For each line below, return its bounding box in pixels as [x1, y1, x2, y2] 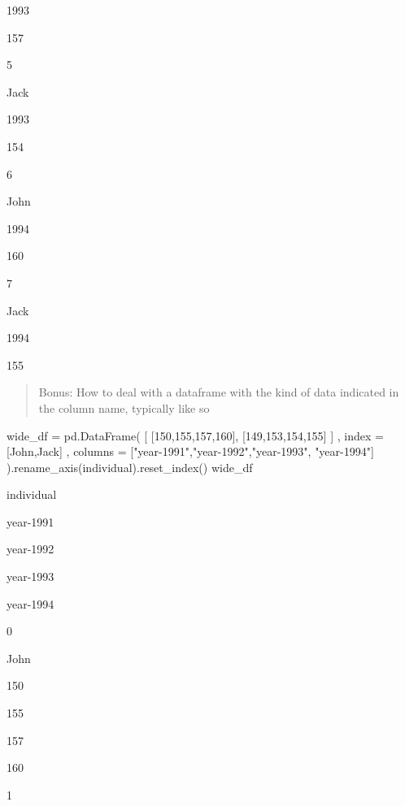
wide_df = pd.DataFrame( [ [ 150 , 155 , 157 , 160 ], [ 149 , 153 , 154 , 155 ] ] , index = [7, 427, 384, 444]
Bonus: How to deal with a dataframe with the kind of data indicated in [38, 383, 399, 401]
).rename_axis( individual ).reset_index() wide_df [7, 458, 253, 475]
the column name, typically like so [38, 399, 210, 416]
